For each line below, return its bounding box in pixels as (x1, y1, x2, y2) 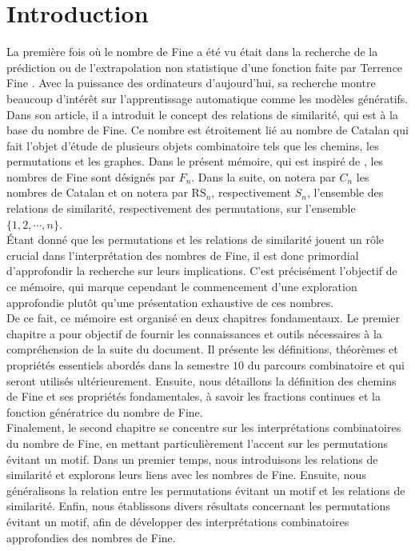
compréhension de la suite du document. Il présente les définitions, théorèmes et (6, 341, 398, 357)
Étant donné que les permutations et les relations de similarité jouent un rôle (6, 231, 385, 248)
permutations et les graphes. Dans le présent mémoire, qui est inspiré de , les (6, 153, 384, 170)
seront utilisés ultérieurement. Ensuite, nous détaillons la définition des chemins (6, 372, 397, 389)
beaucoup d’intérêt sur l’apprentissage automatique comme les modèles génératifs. (6, 90, 409, 106)
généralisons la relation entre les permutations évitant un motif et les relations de (6, 481, 405, 498)
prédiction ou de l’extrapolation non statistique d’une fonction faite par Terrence (6, 58, 403, 75)
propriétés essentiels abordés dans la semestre (6, 357, 229, 373)
